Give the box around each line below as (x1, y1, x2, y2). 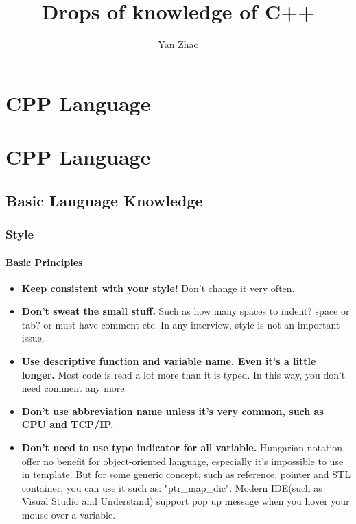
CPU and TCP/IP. (21, 417, 114, 431)
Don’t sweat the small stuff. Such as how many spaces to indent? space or (21, 304, 350, 318)
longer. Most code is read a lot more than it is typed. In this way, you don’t (21, 367, 346, 381)
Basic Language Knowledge (5, 189, 203, 211)
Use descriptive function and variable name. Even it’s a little (21, 354, 316, 368)
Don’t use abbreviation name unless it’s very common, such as (21, 403, 324, 418)
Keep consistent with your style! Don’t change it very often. (21, 281, 295, 295)
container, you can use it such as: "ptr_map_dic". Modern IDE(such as (21, 480, 322, 495)
